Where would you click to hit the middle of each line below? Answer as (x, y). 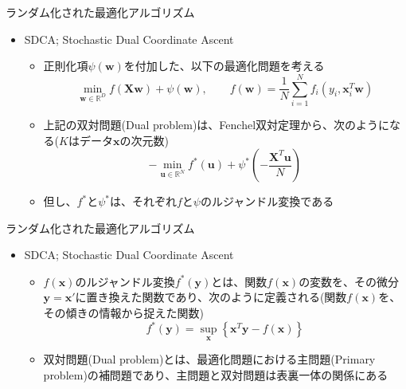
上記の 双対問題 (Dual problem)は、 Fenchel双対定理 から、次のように (217, 124)
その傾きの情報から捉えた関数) (124, 313)
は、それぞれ (143, 201)
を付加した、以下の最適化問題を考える (224, 66)
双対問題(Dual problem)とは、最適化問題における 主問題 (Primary (209, 359)
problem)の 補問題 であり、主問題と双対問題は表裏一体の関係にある (216, 374)
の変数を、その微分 (349, 281)
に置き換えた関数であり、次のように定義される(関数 (211, 297)
